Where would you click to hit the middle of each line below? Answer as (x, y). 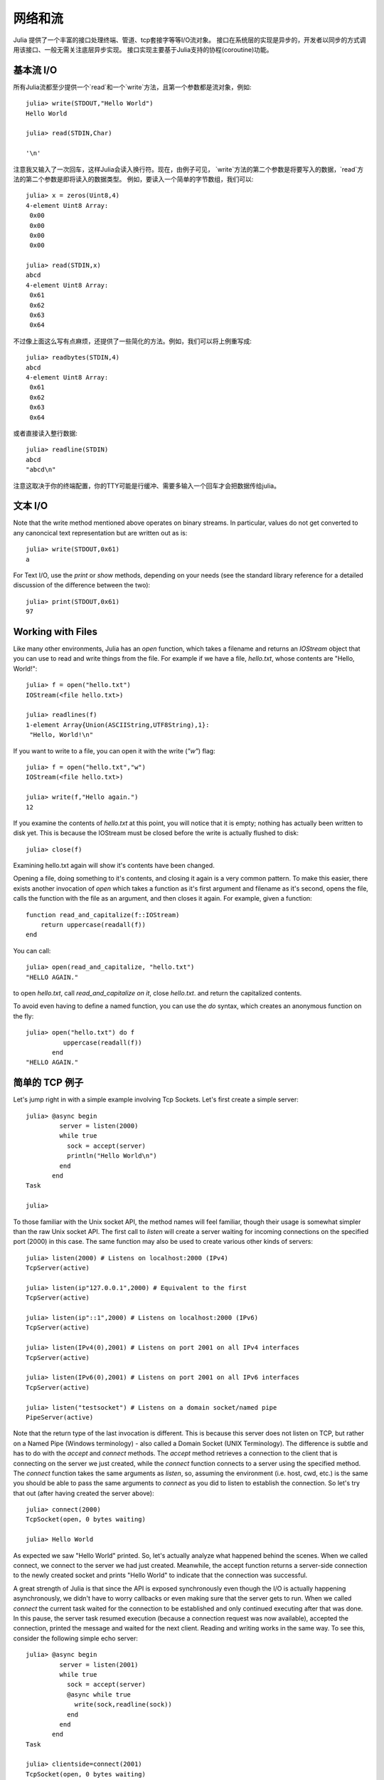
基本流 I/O (35, 70)
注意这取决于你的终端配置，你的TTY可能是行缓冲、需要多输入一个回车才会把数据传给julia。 (147, 486)
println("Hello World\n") (112, 1156)
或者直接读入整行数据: (46, 433)
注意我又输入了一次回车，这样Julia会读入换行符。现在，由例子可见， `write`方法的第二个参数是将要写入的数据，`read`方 (188, 169)
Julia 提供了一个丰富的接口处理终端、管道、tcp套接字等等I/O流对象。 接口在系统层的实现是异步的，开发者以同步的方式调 (190, 40)
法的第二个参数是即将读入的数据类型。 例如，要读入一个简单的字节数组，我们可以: (133, 179)
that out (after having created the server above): (84, 1493)
